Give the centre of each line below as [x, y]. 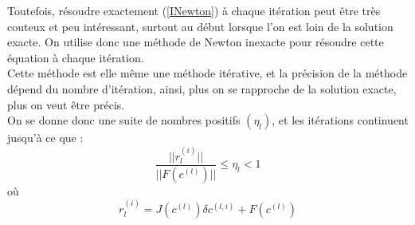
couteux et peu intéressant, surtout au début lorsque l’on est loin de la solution [200, 26]
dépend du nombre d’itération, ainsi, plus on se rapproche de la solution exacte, [202, 88]
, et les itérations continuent [340, 120]
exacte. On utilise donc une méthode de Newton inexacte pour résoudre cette [196, 42]
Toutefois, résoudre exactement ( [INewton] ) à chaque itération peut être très [194, 10]
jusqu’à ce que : [45, 138]
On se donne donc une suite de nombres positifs [124, 120]
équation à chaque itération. [76, 57]
